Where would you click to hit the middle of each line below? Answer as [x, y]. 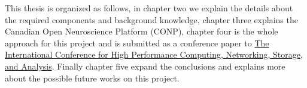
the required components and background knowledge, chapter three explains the [151, 19]
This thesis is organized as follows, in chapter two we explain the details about [149, 8]
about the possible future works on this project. [92, 78]
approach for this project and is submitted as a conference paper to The [137, 43]
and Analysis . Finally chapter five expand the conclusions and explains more [145, 66]
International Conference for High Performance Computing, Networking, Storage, [154, 54]
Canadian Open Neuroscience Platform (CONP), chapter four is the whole [142, 31]
